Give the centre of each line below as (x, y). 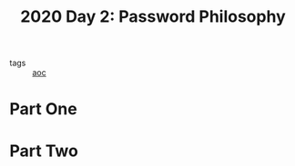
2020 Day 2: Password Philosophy (153, 17)
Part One (43, 109)
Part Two (44, 151)
